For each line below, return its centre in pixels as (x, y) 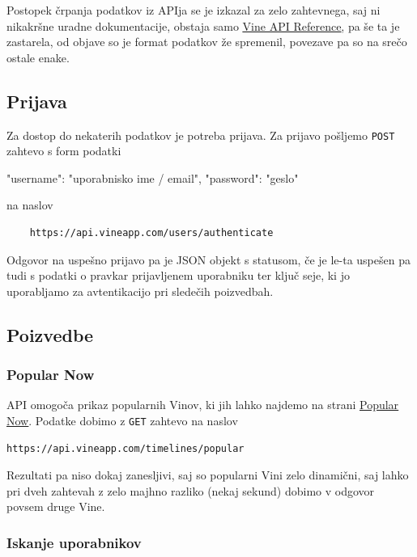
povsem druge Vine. (56, 506)
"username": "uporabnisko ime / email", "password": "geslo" (153, 177)
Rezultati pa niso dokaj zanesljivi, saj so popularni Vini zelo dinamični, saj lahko (208, 475)
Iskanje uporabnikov (74, 542)
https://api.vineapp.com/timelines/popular (126, 448)
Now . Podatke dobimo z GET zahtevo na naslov (122, 420)
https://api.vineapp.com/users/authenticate (151, 233)
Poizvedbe (50, 334)
